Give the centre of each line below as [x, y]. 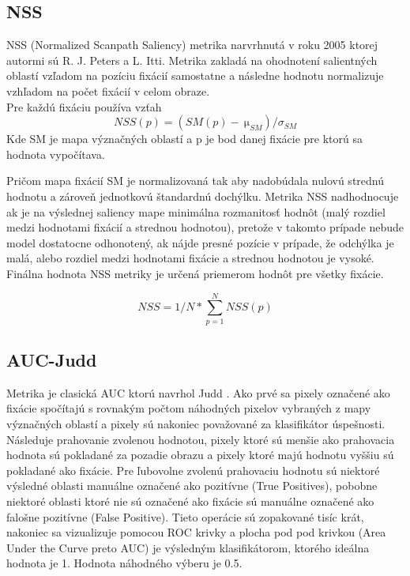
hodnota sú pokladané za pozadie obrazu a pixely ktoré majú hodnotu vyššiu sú [200, 455]
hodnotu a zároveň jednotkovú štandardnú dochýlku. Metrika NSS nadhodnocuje [203, 196]
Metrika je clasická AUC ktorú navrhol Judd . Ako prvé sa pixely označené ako [198, 392]
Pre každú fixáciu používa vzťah [84, 106]
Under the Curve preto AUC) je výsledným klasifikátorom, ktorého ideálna [188, 547]
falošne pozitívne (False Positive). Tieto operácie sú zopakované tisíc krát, [185, 516]
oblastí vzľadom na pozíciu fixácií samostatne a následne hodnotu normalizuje [195, 75]
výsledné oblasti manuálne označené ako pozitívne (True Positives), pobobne [192, 486]
